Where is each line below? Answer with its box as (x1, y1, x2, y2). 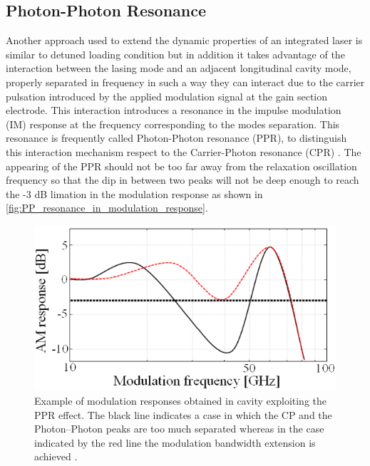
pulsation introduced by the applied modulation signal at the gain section (6, 88, 328, 103)
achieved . (34, 449, 78, 464)
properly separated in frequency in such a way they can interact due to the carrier (6, 74, 365, 89)
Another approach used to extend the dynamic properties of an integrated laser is (6, 33, 363, 48)
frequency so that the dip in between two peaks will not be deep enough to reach (6, 172, 359, 187)
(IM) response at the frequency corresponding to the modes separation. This (6, 116, 340, 131)
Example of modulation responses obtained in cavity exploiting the (34, 393, 327, 408)
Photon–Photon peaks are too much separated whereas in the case (34, 421, 324, 436)
